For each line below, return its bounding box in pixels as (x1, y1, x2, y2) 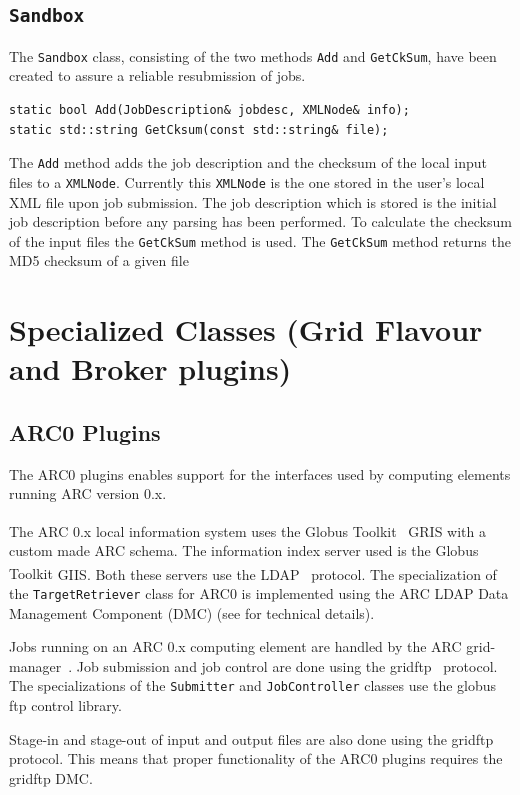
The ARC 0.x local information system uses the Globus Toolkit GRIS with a (9, 520, 487, 541)
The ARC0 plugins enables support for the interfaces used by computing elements (9, 463, 511, 484)
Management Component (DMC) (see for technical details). (9, 602, 375, 623)
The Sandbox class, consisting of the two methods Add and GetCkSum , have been (9, 45, 497, 66)
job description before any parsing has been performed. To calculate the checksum (9, 211, 512, 232)
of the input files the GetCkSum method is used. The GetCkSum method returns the (9, 230, 511, 251)
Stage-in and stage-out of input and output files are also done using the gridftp (9, 728, 494, 749)
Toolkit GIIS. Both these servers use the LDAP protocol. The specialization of (9, 563, 497, 584)
